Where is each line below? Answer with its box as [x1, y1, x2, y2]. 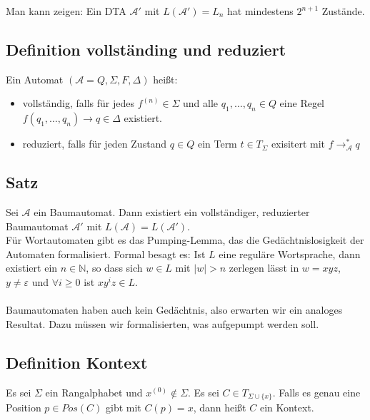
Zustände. [321, 4, 365, 18]
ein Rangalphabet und [45, 384, 143, 399]
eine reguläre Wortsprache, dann [219, 246, 361, 261]
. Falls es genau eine [272, 384, 361, 399]
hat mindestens [227, 4, 294, 18]
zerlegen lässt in [229, 260, 299, 275]
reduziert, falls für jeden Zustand [22, 136, 167, 151]
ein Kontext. [259, 399, 314, 414]
